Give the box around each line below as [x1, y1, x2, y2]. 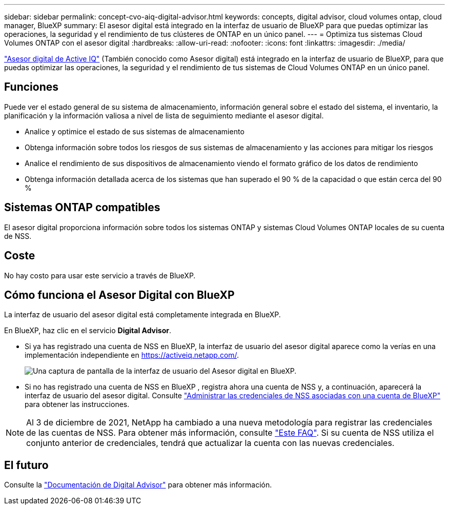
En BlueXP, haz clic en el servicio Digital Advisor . [4, 326, 171, 335]
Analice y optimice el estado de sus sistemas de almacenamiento [25, 127, 244, 136]
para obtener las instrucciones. [25, 400, 130, 409]
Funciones [4, 80, 59, 94]
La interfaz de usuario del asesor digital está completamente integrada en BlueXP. [4, 310, 281, 319]
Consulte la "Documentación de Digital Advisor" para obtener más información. [4, 480, 272, 490]
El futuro [4, 458, 49, 472]
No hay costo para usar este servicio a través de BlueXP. [4, 271, 196, 280]
